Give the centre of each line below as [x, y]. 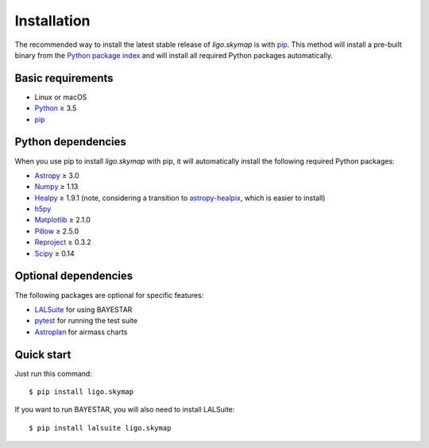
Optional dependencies [74, 276]
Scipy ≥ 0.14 [54, 253]
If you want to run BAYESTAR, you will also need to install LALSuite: [125, 410]
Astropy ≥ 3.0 [57, 176]
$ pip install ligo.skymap [81, 392]
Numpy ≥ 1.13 [56, 187]
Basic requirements [64, 78]
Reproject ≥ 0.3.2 [63, 242]
